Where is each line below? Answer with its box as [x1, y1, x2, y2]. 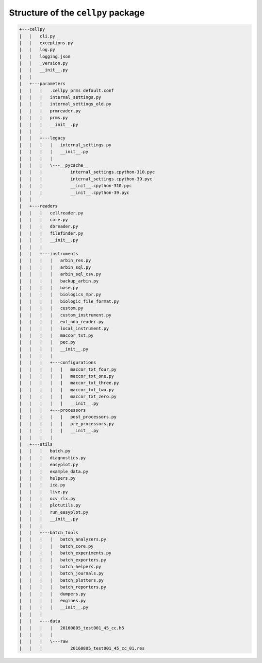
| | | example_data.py [19, 469, 89, 474]
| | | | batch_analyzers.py [19, 537, 107, 542]
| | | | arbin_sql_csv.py [19, 271, 101, 277]
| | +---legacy [19, 135, 65, 141]
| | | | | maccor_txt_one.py [19, 373, 114, 379]
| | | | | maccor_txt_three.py [19, 380, 119, 386]
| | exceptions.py [19, 40, 73, 46]
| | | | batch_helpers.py [19, 564, 101, 569]
